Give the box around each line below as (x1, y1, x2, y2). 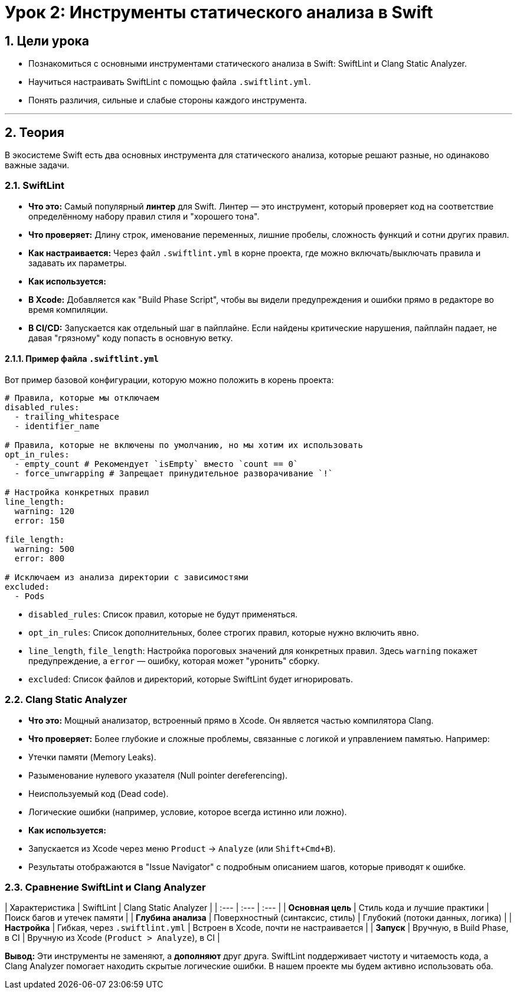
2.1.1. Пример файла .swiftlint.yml (5, 354, 159, 364)
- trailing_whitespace (14, 411, 119, 421)
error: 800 (14, 553, 65, 563)
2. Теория (5, 125, 64, 140)
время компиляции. (28, 304, 108, 315)
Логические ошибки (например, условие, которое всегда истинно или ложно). (28, 806, 347, 817)
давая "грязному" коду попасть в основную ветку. (28, 332, 233, 343)
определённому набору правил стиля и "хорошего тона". (28, 211, 260, 221)
